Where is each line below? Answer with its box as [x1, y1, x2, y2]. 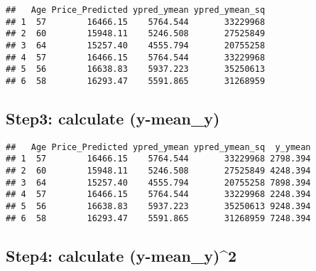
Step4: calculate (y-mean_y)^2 [6, 244, 237, 266]
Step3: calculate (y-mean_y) [6, 107, 220, 129]
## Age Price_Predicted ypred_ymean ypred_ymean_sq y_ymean [6, 142, 311, 152]
